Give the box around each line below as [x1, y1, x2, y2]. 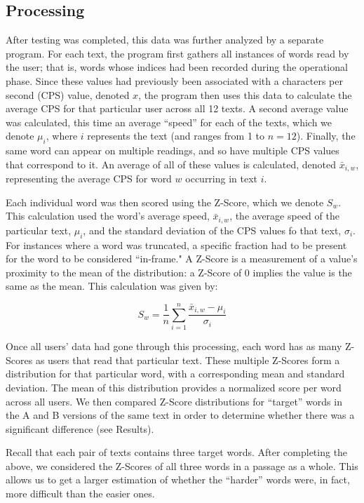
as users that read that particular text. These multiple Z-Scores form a [35, 352, 340, 367]
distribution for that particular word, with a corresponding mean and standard [6, 366, 345, 381]
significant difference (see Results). [6, 421, 154, 436]
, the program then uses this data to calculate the [138, 87, 352, 102]
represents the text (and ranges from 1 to [87, 128, 265, 143]
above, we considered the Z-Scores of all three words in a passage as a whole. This [6, 458, 358, 473]
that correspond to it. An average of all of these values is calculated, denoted [6, 156, 336, 171]
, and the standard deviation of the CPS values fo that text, [83, 222, 342, 237]
